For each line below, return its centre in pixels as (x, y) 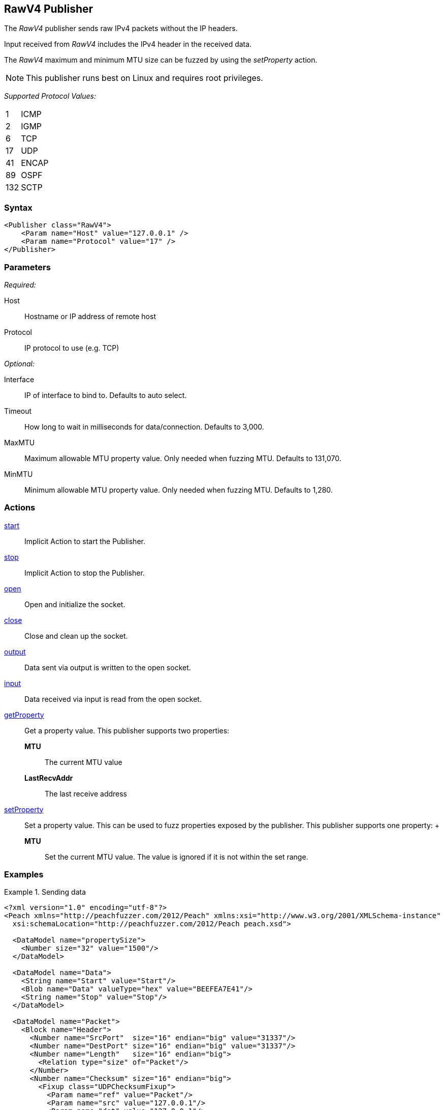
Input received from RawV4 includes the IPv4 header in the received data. (128, 44)
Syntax (18, 207)
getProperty (24, 715)
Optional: (19, 363)
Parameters (27, 267)
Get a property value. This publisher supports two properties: (127, 730)
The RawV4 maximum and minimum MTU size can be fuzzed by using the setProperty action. (161, 60)
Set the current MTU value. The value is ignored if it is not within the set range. (177, 857)
